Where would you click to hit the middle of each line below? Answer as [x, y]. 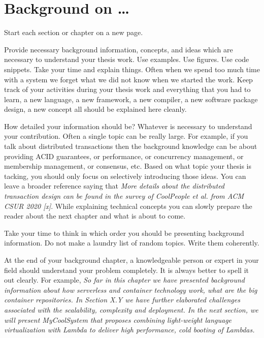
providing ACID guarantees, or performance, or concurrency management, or [124, 156]
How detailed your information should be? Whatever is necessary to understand [128, 126]
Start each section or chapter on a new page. [74, 32]
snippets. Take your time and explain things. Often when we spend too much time [132, 69]
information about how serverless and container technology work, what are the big [131, 289]
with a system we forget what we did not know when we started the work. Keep [128, 79]
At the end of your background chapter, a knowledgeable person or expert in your [131, 260]
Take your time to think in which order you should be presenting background [124, 233]
